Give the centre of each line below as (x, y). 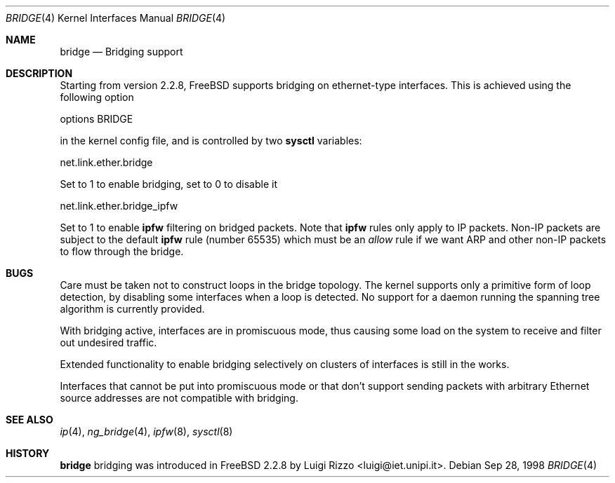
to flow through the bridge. (122, 251)
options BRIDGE (97, 119)
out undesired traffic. (108, 342)
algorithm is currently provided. (132, 309)
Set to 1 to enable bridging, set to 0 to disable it (168, 184)
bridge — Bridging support (121, 52)
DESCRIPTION (39, 73)
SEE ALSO (29, 420)
